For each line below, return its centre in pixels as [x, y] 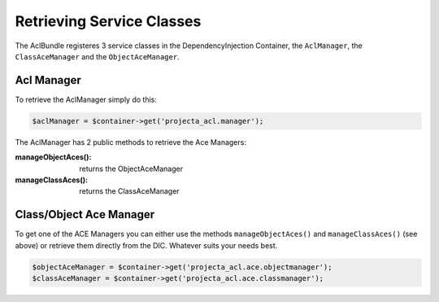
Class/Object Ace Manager [85, 214]
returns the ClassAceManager [129, 191]
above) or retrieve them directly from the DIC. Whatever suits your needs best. [146, 245]
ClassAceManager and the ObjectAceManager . [97, 56]
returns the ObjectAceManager [131, 169]
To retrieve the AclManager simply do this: [86, 99]
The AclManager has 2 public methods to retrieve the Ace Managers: [131, 142]
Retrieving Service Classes [108, 21]
